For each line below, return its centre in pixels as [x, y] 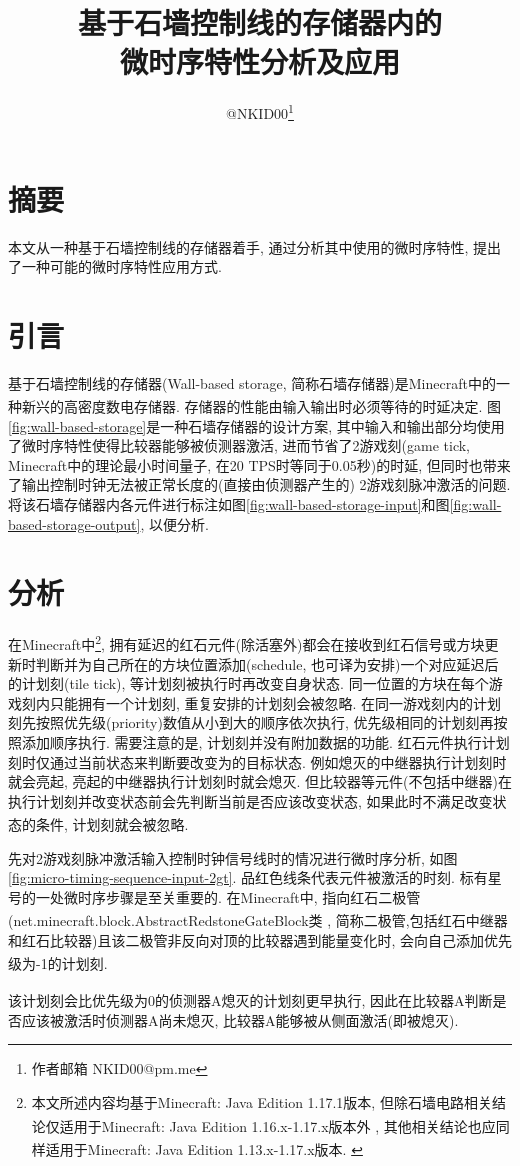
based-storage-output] [74, 523]
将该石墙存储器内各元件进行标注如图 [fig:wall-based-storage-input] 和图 [229, 504]
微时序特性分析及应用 [259, 61]
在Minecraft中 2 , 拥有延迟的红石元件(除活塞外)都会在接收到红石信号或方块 [246, 642]
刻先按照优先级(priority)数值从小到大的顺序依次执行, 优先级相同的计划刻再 [251, 722]
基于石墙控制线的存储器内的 [259, 22]
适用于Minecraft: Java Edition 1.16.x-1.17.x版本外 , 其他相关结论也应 [277, 1125]
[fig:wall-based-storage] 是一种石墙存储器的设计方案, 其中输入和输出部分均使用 [256, 425]
